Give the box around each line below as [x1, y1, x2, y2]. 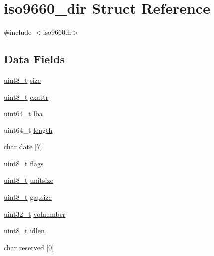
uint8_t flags [4, 158, 44, 168]
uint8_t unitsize [4, 175, 53, 185]
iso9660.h [43, 27, 71, 37]
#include [4, 27, 32, 37]
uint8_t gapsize [4, 192, 52, 202]
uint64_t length [4, 125, 53, 135]
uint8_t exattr [4, 91, 49, 102]
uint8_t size [4, 74, 41, 85]
